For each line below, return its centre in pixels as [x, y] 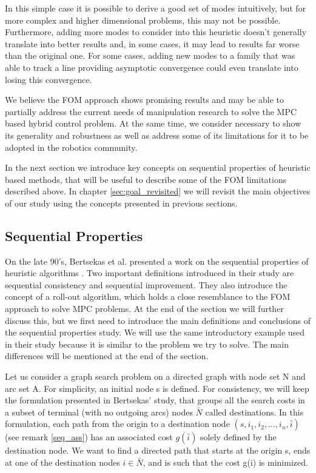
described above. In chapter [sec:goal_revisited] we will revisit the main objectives [158, 191]
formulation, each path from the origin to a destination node [117, 424]
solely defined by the [238, 437]
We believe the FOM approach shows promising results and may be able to [144, 100]
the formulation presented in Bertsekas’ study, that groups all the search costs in [155, 400]
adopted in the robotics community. [71, 147]
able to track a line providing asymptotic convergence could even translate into [152, 67]
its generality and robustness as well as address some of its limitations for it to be [157, 135]
